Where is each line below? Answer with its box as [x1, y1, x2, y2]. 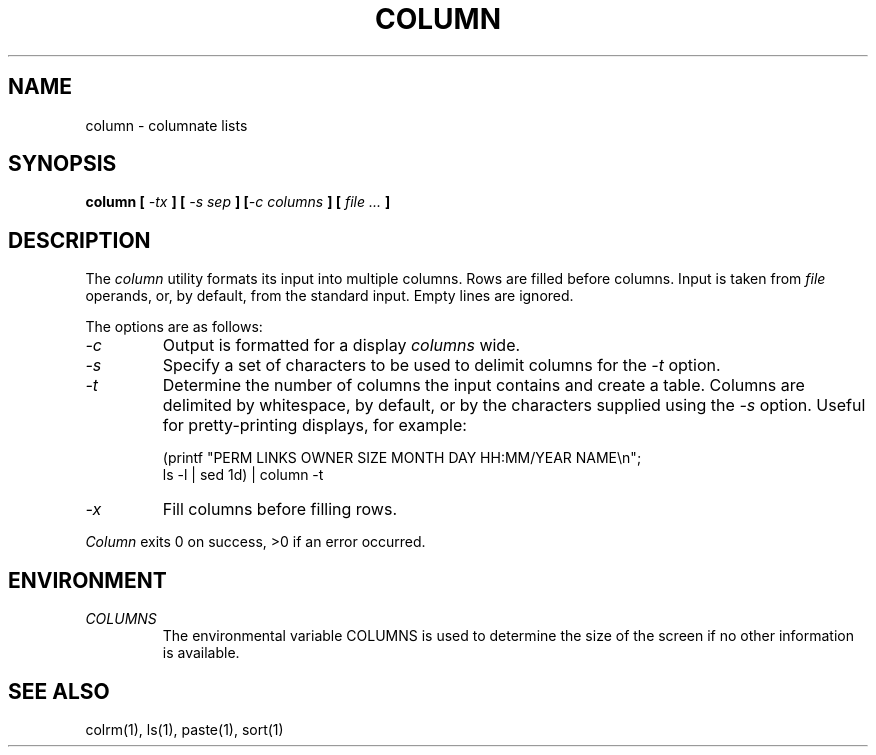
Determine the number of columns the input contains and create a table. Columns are [162, 375, 805, 396]
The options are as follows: [85, 318, 263, 336]
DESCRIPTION [8, 227, 151, 253]
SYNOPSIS [8, 151, 117, 177]
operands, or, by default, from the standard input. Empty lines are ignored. [85, 287, 574, 305]
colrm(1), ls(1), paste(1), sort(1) [85, 720, 284, 738]
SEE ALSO [8, 678, 110, 704]
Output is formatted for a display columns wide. [162, 335, 521, 356]
